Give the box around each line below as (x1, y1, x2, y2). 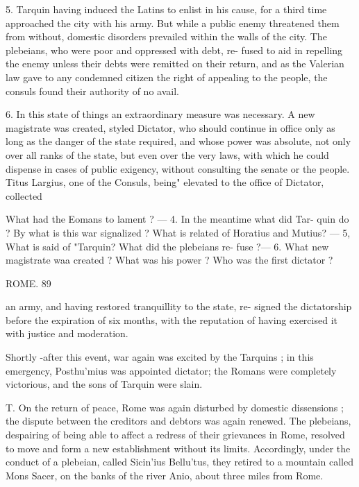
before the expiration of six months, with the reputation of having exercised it (6, 312, 337, 327)
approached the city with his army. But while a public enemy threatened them (6, 15, 340, 30)
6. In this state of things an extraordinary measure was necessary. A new (6, 107, 315, 121)
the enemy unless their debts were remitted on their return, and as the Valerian (6, 56, 344, 71)
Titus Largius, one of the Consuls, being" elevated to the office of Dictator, (6, 175, 324, 189)
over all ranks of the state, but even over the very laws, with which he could (6, 147, 329, 162)
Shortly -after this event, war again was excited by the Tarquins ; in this (6, 350, 314, 364)
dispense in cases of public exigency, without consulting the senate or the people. (6, 161, 350, 176)
